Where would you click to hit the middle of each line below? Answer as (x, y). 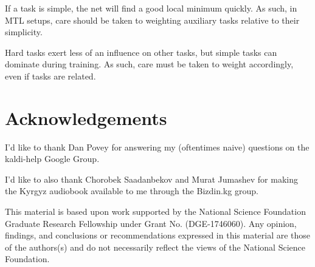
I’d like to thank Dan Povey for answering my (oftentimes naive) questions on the (157, 147)
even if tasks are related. (50, 76)
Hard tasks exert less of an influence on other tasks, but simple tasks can (141, 52)
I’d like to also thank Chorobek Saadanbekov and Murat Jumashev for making (151, 179)
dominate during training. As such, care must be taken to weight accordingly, (149, 64)
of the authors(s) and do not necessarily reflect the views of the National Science (155, 247)
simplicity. (24, 32)
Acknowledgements (86, 117)
